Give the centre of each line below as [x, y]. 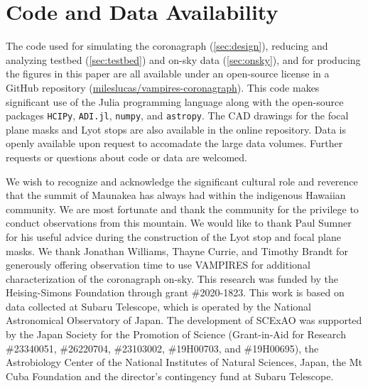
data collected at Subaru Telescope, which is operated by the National [158, 306]
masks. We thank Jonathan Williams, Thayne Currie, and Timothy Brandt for [177, 250]
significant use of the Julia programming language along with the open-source [175, 101]
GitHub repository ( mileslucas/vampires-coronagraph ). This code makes [163, 87]
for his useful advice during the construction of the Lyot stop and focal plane [173, 236]
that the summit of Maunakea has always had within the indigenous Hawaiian [176, 195]
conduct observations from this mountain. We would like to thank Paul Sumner [179, 223]
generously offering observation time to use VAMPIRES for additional [158, 265]
